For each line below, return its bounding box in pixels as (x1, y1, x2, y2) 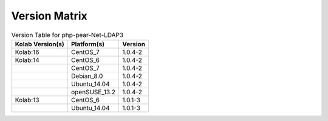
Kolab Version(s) (15, 40, 65, 48)
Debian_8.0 (70, 72, 103, 80)
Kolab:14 (15, 55, 39, 64)
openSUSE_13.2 (70, 88, 115, 96)
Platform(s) (70, 40, 104, 48)
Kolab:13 (15, 95, 39, 104)
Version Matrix (11, 9, 87, 22)
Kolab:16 (15, 47, 39, 56)
